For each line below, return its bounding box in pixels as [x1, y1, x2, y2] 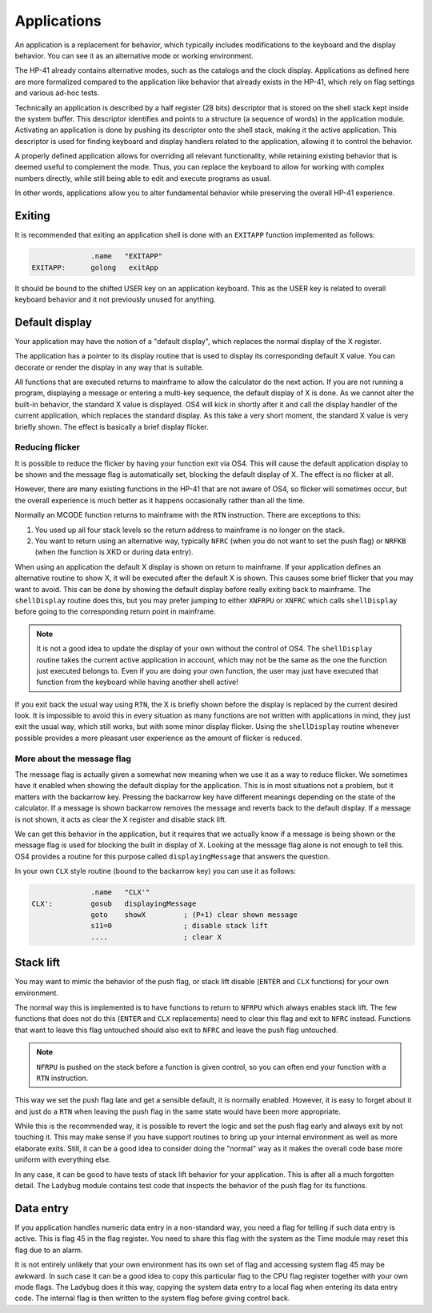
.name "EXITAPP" [90, 252, 163, 261]
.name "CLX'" [90, 888, 150, 897]
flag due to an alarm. [14, 1245, 83, 1255]
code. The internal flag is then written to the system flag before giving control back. [14, 1293, 290, 1303]
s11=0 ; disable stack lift [90, 921, 268, 931]
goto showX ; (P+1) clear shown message [90, 910, 298, 919]
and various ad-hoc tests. [14, 88, 100, 98]
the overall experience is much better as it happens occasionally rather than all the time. [14, 495, 306, 505]
